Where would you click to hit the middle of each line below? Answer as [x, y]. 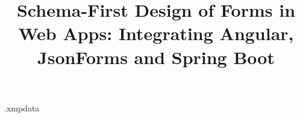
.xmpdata [22, 108]
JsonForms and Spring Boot [156, 57]
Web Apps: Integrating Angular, [156, 33]
